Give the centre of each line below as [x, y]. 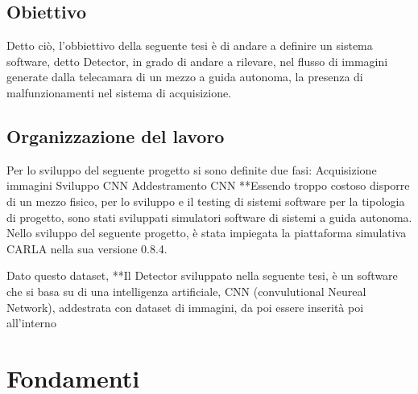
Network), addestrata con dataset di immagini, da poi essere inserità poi [185, 307]
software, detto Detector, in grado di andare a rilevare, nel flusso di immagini [197, 61]
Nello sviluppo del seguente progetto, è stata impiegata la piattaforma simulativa [207, 233]
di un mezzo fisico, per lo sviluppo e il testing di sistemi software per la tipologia [206, 201]
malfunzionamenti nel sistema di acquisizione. [119, 92]
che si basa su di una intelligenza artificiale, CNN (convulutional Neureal [186, 291]
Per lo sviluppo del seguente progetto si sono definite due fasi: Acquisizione [192, 169]
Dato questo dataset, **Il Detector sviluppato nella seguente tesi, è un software [202, 275]
